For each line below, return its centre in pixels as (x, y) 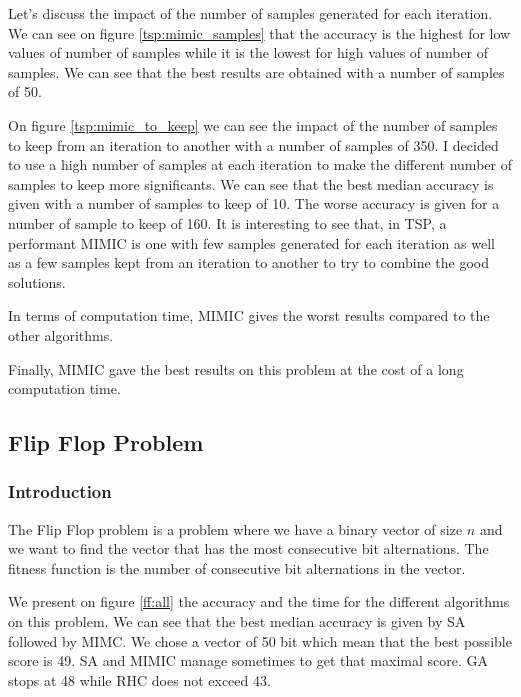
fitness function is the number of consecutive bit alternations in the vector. (237, 567)
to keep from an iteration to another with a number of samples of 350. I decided (253, 144)
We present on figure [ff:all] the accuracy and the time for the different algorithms (259, 601)
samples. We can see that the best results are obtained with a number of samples (256, 71)
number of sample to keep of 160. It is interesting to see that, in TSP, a (227, 222)
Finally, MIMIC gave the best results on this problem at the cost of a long (236, 368)
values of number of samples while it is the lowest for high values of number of (248, 52)
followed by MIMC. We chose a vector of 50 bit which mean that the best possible (260, 640)
